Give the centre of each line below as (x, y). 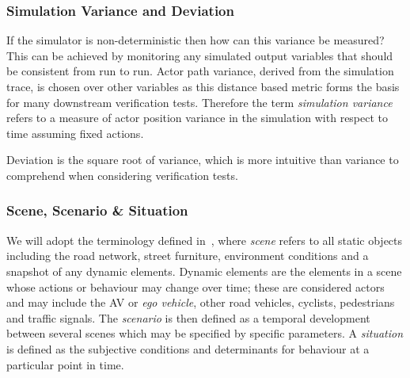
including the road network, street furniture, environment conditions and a (188, 256)
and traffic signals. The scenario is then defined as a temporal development (188, 317)
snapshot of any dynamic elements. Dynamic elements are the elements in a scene (204, 271)
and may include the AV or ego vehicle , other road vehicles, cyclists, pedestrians (201, 302)
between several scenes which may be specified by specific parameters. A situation (205, 333)
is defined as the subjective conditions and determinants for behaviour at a (188, 348)
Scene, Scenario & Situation (97, 210)
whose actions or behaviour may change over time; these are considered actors (196, 286)
